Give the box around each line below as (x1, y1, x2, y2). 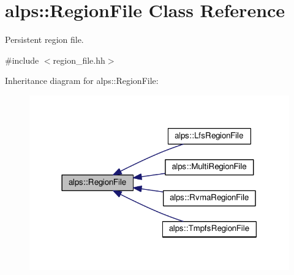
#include (5, 53, 39, 66)
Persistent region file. (5, 33, 84, 46)
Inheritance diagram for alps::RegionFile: (5, 74, 159, 87)
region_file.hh (53, 53, 105, 66)
